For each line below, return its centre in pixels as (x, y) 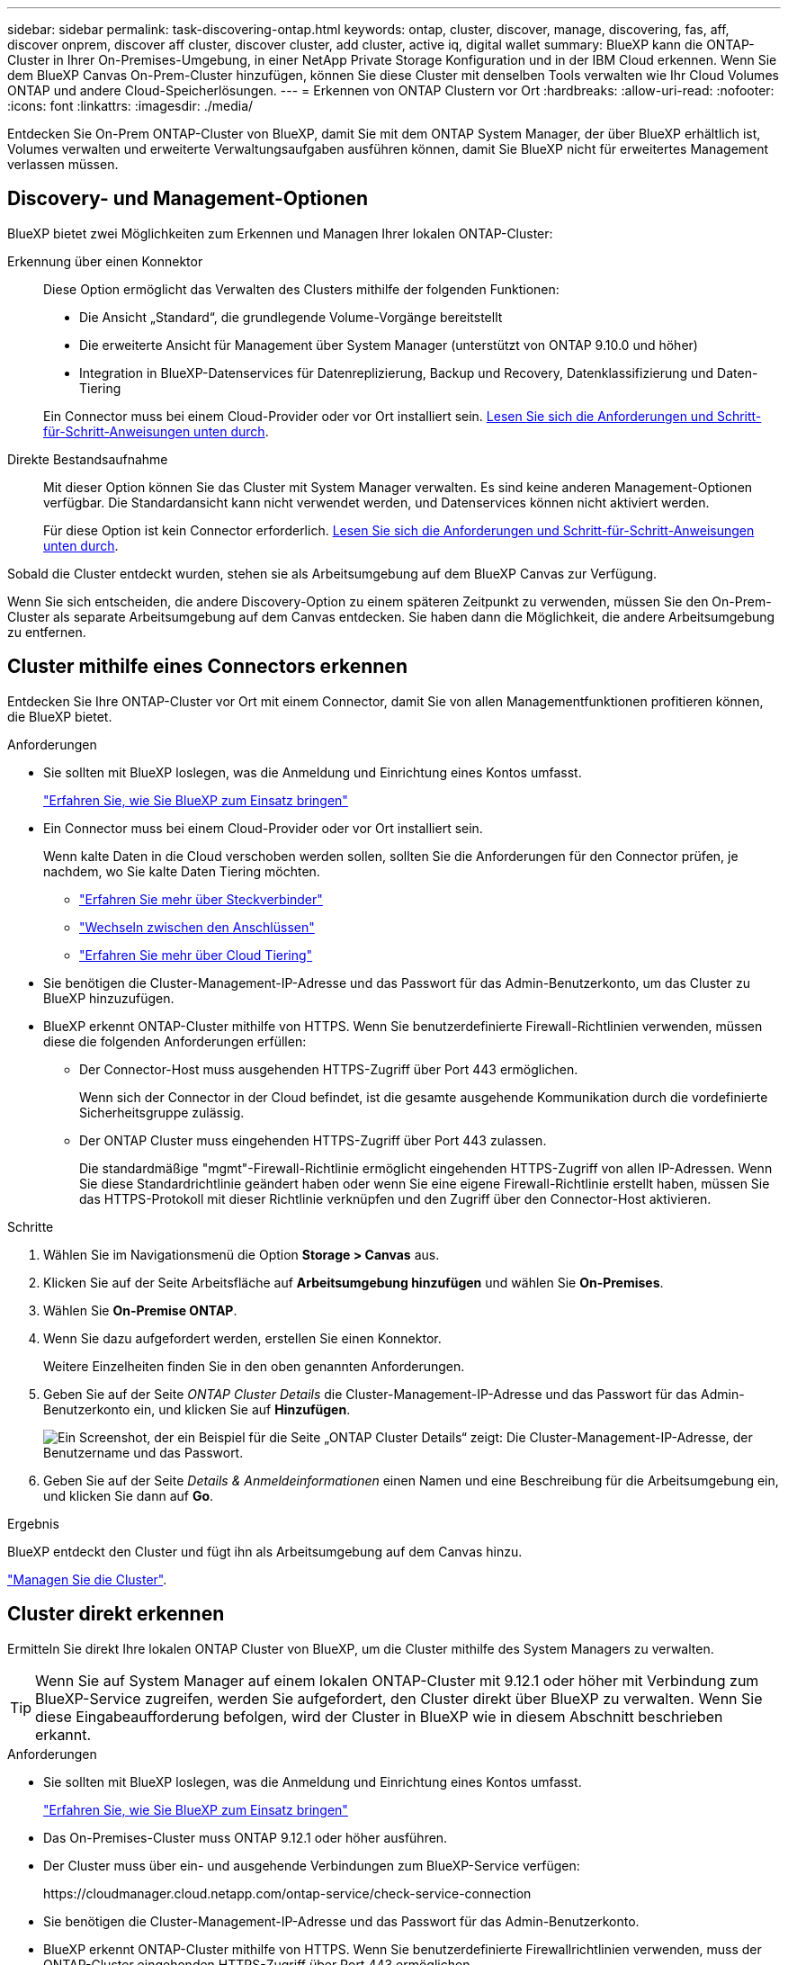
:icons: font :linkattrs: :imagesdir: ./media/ (130, 106)
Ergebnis (33, 1523)
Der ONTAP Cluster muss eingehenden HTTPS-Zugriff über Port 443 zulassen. (313, 1140)
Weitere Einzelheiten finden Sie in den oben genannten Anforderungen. (254, 1366)
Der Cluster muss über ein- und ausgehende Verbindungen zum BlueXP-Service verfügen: (312, 1865)
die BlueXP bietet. (60, 716)
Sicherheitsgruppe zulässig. (162, 1112)
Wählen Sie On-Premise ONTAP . (140, 1310)
